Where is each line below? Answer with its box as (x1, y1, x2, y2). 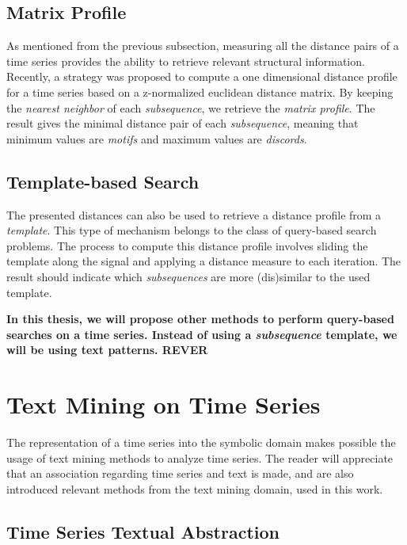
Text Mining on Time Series (6, 388, 321, 421)
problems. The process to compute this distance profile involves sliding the (6, 237, 368, 253)
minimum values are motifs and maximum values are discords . (6, 130, 307, 147)
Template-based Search (6, 169, 200, 193)
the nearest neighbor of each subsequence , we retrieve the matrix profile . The (6, 99, 375, 116)
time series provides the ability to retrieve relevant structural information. (6, 52, 365, 69)
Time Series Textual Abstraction (6, 519, 280, 543)
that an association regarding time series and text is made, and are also (6, 465, 354, 482)
